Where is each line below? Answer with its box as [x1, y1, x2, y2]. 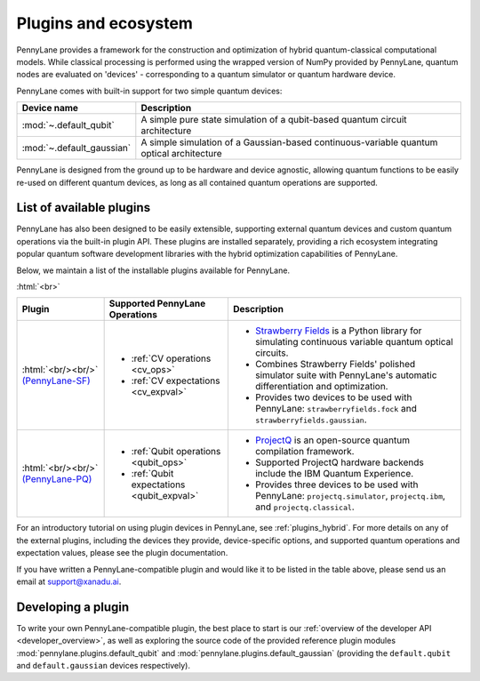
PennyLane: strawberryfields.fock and [254, 403, 417, 415]
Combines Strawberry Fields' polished [254, 358, 416, 371]
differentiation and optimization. [254, 381, 388, 393]
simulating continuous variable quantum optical [254, 336, 453, 349]
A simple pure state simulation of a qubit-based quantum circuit [140, 114, 407, 126]
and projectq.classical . [254, 501, 355, 513]
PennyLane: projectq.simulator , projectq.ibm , [254, 490, 446, 502]
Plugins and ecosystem [16, 13, 193, 33]
